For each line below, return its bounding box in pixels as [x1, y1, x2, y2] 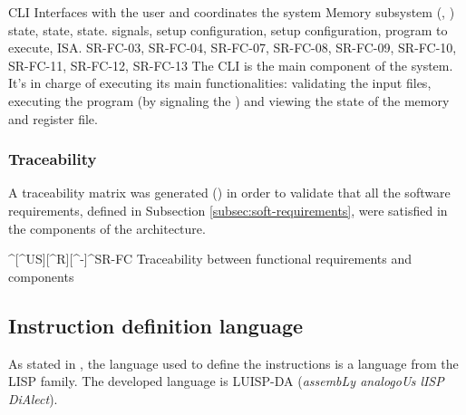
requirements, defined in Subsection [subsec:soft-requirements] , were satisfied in [8, 200, 448, 219]
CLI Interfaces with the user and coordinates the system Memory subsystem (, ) [8, 3, 455, 21]
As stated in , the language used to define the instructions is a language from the [8, 353, 459, 372]
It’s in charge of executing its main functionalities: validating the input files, [8, 73, 432, 92]
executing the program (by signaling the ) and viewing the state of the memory [8, 91, 450, 110]
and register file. [8, 109, 98, 128]
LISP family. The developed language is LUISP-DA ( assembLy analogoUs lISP [8, 372, 444, 391]
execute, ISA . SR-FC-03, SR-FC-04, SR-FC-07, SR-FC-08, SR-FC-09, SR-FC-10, [8, 38, 457, 57]
